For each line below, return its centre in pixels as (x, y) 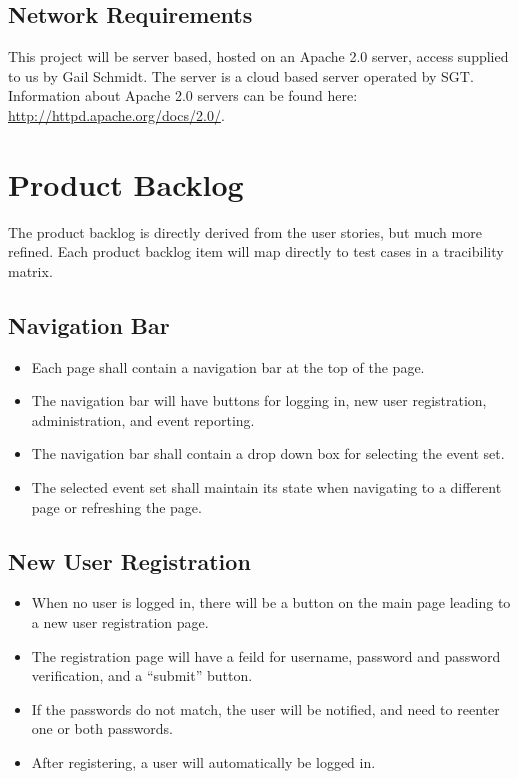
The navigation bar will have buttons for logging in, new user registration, (259, 400)
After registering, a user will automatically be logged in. (203, 762)
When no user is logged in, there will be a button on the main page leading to (271, 602)
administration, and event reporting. (143, 419)
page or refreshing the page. (116, 506)
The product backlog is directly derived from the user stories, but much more (245, 231)
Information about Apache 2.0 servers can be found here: (183, 95)
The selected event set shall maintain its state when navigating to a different (266, 487)
